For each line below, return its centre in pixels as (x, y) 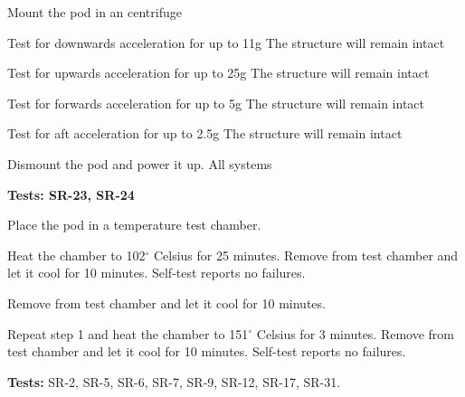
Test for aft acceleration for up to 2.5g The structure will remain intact (205, 133)
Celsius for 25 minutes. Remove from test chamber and (306, 255)
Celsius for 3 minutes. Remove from (356, 333)
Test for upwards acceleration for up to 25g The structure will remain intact (218, 73)
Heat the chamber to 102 (76, 255)
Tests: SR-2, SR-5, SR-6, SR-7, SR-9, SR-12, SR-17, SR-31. (174, 381)
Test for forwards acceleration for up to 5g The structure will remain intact (216, 103)
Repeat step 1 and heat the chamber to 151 (128, 333)
